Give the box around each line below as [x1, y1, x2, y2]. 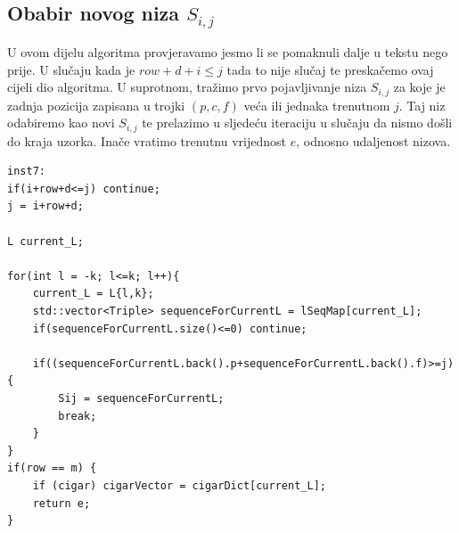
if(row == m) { [7, 462, 97, 475]
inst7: [7, 165, 45, 178]
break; [58, 409, 97, 422]
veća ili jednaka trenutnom [243, 95, 390, 114]
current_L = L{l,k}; [32, 287, 154, 300]
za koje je [393, 78, 446, 96]
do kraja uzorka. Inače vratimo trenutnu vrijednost [7, 131, 286, 150]
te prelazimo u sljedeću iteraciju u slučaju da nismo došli [142, 113, 453, 132]
